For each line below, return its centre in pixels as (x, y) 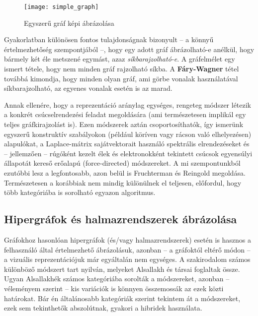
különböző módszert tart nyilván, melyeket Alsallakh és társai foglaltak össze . (122, 269)
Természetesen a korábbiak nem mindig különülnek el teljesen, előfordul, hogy (123, 182)
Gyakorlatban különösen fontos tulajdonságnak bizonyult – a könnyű (109, 39)
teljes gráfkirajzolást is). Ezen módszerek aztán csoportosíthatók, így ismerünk (124, 124)
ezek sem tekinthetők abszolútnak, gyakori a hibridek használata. (103, 308)
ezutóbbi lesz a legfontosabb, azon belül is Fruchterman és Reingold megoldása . (125, 172)
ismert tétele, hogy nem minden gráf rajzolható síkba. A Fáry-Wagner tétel (122, 69)
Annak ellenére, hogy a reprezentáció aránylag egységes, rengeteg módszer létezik (128, 104)
